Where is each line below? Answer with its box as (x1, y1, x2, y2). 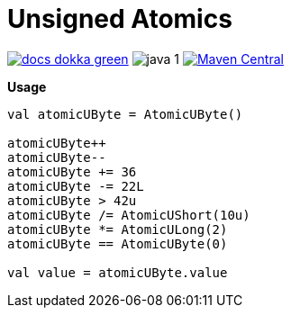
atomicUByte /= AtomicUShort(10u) (7, 207, 250, 222)
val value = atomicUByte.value (7, 265, 228, 280)
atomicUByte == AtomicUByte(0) (7, 236, 228, 251)
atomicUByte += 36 (7, 164, 137, 179)
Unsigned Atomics (7, 4, 232, 34)
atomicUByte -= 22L (7, 178, 144, 193)
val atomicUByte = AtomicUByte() (7, 106, 243, 121)
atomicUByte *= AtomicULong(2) (7, 221, 228, 237)
